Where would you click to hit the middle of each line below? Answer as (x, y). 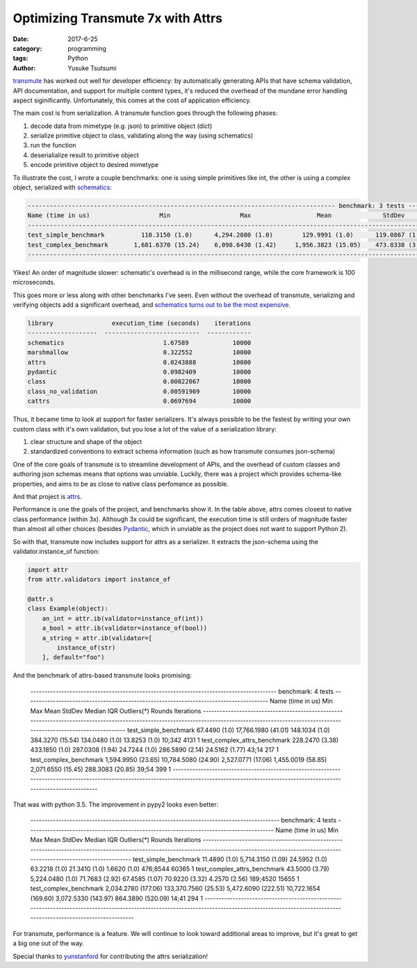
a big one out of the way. (49, 944)
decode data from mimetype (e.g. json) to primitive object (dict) (121, 126)
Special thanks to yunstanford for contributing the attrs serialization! (111, 956)
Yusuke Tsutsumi (92, 68)
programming (87, 48)
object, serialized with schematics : (63, 187)
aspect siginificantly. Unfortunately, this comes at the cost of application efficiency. (132, 100)
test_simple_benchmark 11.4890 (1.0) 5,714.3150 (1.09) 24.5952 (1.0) (230, 859)
